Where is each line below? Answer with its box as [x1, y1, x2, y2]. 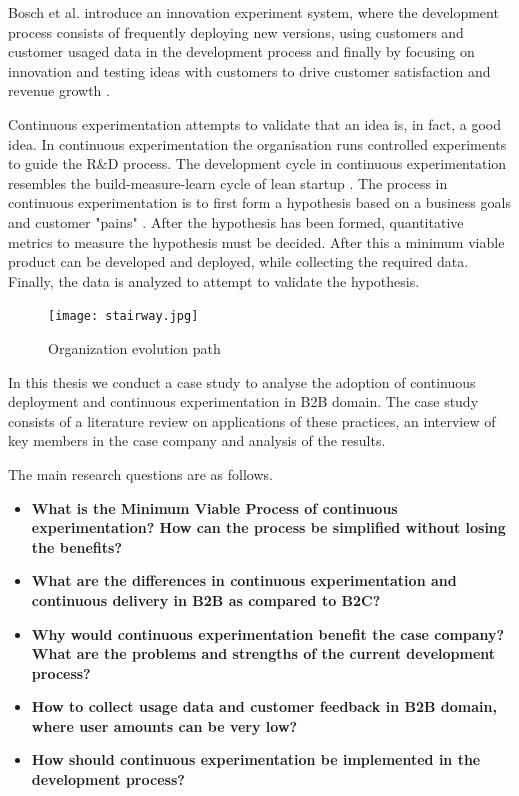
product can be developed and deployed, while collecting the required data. [8, 251, 469, 272]
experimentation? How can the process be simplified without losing [31, 517, 506, 538]
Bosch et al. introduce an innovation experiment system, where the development [8, 2, 499, 22]
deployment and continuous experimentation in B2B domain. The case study [8, 391, 479, 412]
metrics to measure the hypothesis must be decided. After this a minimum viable [8, 231, 505, 252]
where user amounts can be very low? [31, 715, 298, 736]
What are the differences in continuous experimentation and [31, 570, 457, 591]
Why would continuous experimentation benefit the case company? [31, 623, 505, 644]
